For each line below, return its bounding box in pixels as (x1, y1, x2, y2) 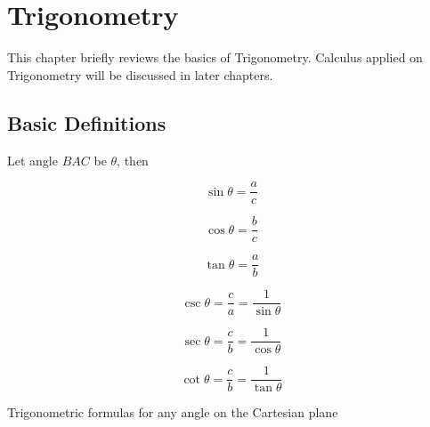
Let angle (7, 150, 58, 169)
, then (117, 150, 149, 169)
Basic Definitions (7, 109, 166, 136)
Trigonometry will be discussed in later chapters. (7, 65, 273, 84)
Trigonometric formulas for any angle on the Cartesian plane (7, 403, 338, 422)
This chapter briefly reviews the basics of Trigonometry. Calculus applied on (7, 48, 423, 67)
